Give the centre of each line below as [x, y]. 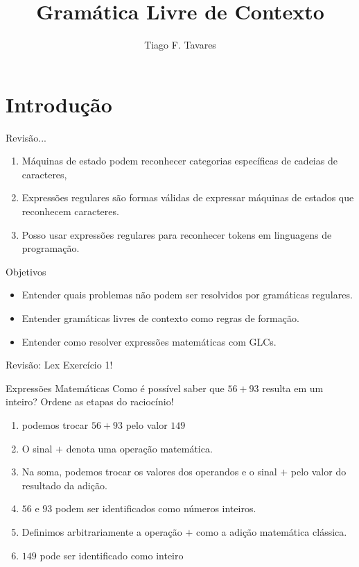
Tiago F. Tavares [180, 45]
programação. [51, 248]
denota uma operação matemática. [139, 448]
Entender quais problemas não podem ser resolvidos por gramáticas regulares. [187, 295]
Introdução [59, 104]
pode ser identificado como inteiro [112, 555]
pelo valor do [318, 472]
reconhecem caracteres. [70, 211]
